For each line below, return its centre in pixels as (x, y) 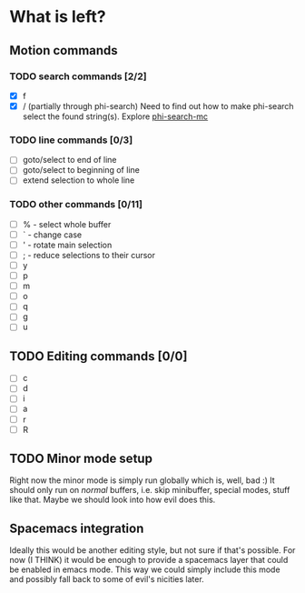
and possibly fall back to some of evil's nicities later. (107, 579)
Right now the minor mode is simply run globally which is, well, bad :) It (142, 480)
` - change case (52, 235)
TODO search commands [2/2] (78, 76)
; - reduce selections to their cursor (89, 255)
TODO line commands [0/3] (71, 140)
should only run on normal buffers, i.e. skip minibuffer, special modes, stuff (150, 490)
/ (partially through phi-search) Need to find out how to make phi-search (158, 106)
